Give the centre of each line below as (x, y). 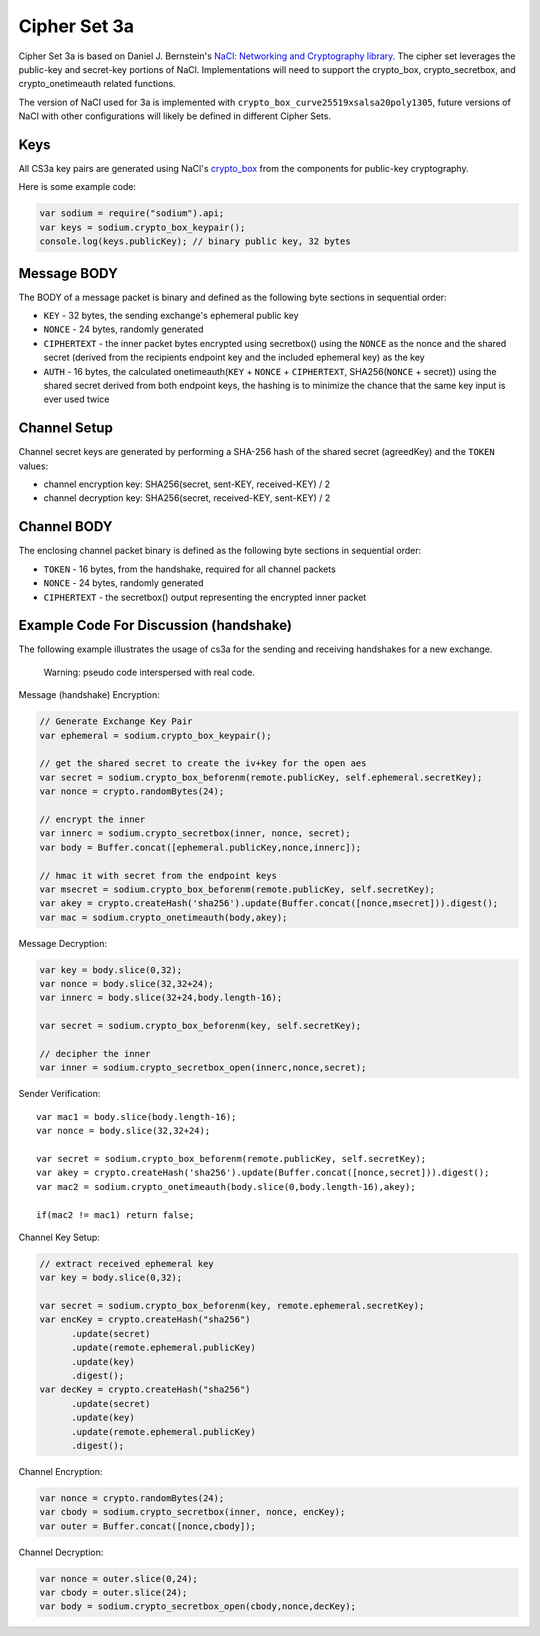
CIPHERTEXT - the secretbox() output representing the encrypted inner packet (205, 597)
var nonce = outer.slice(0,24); (119, 1578)
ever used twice (76, 399)
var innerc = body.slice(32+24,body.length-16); (161, 998)
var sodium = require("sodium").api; (132, 213)
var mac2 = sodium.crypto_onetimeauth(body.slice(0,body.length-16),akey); (226, 1186)
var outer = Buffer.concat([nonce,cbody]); (148, 1526)
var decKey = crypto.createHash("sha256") (145, 1389)
